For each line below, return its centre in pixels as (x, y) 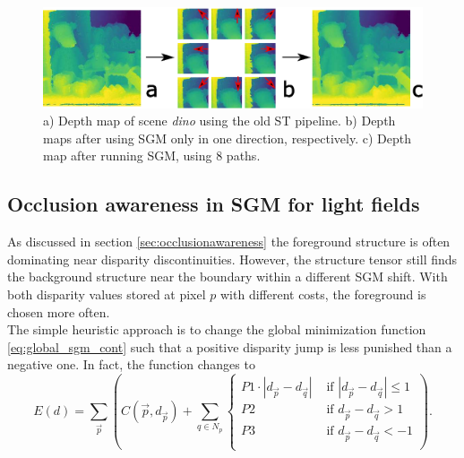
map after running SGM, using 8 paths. (152, 156)
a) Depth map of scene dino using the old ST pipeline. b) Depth (219, 121)
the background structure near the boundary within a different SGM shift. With (228, 277)
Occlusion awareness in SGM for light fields (214, 204)
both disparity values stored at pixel (107, 294)
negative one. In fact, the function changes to (131, 364)
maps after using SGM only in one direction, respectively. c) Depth (227, 138)
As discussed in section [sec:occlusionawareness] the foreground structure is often (229, 242)
